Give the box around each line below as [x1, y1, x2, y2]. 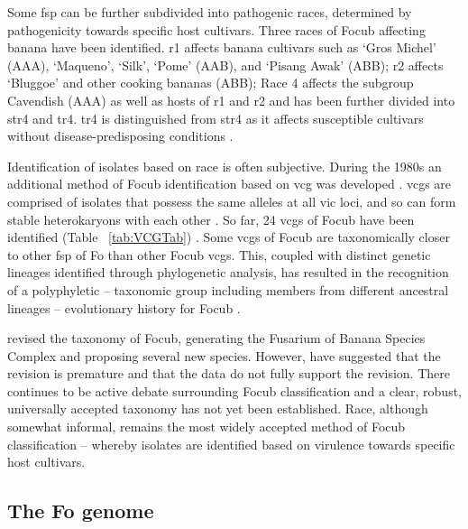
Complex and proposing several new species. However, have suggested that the [7, 346, 441, 365]
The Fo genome [7, 497, 154, 524]
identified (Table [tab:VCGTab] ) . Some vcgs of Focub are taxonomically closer [7, 227, 450, 246]
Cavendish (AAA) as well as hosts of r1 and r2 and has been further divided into [7, 90, 455, 109]
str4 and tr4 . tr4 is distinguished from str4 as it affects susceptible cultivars [7, 108, 424, 127]
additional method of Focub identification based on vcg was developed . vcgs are [7, 174, 452, 193]
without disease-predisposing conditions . [7, 126, 234, 145]
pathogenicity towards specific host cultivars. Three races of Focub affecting [7, 20, 426, 39]
